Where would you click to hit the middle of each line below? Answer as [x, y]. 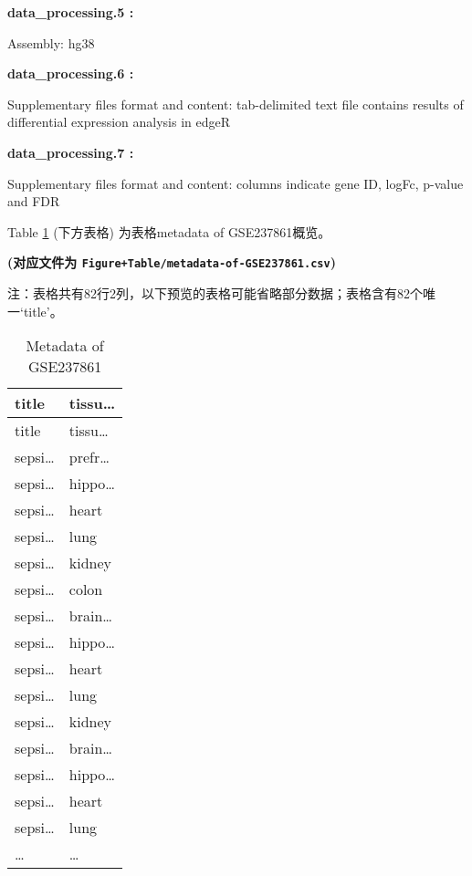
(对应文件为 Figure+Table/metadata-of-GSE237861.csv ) [172, 262]
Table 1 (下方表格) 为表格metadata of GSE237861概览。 [169, 231]
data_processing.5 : [71, 12]
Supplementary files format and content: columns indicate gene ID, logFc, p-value [236, 183]
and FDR [34, 201]
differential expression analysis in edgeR [119, 122]
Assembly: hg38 [51, 42]
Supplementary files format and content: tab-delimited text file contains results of [236, 104]
